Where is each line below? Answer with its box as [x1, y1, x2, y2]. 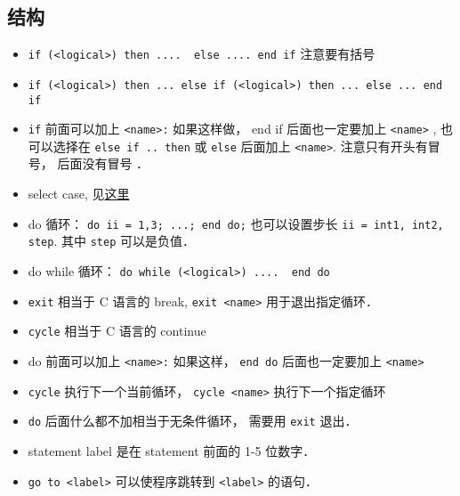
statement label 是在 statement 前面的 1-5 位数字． [28, 441, 316, 459]
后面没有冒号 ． [57, 154, 149, 173]
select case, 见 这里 [28, 184, 130, 203]
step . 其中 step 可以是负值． [28, 232, 195, 250]
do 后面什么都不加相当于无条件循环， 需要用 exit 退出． [28, 411, 358, 430]
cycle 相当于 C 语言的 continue [28, 321, 206, 340]
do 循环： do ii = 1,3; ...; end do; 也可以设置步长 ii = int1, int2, [28, 214, 444, 232]
